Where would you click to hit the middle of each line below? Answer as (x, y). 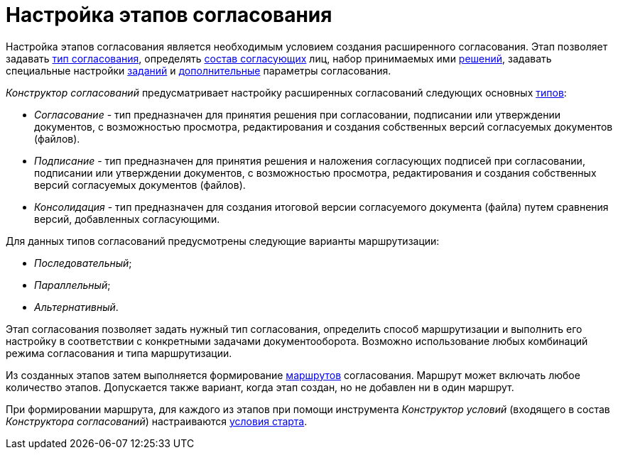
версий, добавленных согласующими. (127, 219)
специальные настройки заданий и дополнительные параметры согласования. (199, 70)
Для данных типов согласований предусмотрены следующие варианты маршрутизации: (223, 241)
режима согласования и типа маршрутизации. (119, 353)
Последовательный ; (83, 263)
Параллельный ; (72, 285)
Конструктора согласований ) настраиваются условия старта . (157, 421)
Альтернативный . (76, 307)
